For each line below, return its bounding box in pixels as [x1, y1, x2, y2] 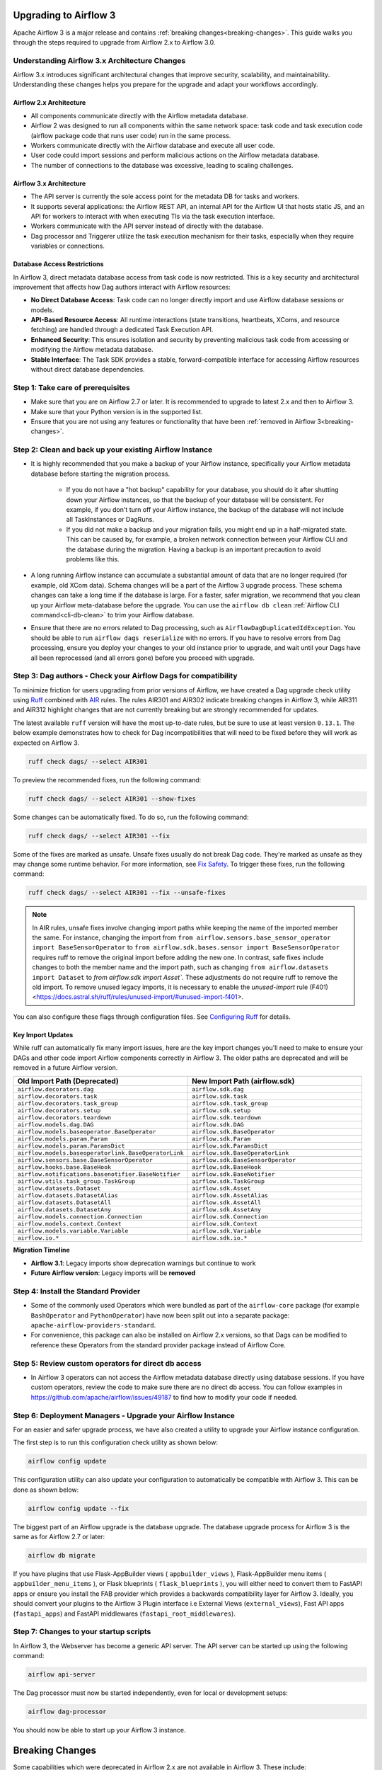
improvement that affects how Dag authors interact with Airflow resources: [13, 282, 231, 291]
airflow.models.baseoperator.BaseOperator [17, 1128, 156, 1136]
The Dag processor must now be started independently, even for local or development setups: [13, 1689, 288, 1697]
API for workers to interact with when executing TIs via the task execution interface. [30, 212, 275, 220]
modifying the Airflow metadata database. [30, 346, 154, 354]
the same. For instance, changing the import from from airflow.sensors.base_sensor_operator [32, 933, 332, 942]
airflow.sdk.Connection [191, 1213, 269, 1221]
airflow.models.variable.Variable [17, 1227, 129, 1235]
